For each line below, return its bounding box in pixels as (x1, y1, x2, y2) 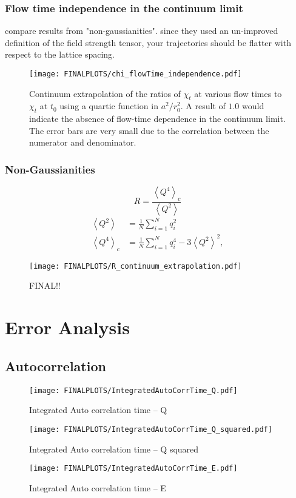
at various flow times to (194, 87, 282, 99)
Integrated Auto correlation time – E (29, 481, 166, 494)
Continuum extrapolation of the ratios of (29, 87, 181, 99)
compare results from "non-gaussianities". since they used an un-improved (5, 24, 278, 37)
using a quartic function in (59, 99, 158, 112)
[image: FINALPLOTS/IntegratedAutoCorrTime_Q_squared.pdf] (29, 425, 272, 434)
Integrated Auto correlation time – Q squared (29, 442, 199, 455)
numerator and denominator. (29, 136, 136, 149)
